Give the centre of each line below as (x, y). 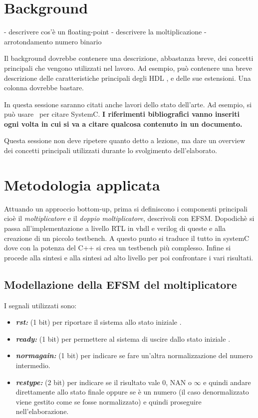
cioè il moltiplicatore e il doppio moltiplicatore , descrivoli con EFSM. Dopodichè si (129, 218)
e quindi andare (227, 382)
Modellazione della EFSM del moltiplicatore (121, 284)
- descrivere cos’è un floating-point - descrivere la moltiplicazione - (105, 32)
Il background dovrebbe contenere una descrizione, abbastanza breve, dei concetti (129, 58)
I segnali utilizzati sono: (40, 305)
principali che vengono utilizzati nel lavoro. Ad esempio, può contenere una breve (128, 68)
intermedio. (33, 365)
